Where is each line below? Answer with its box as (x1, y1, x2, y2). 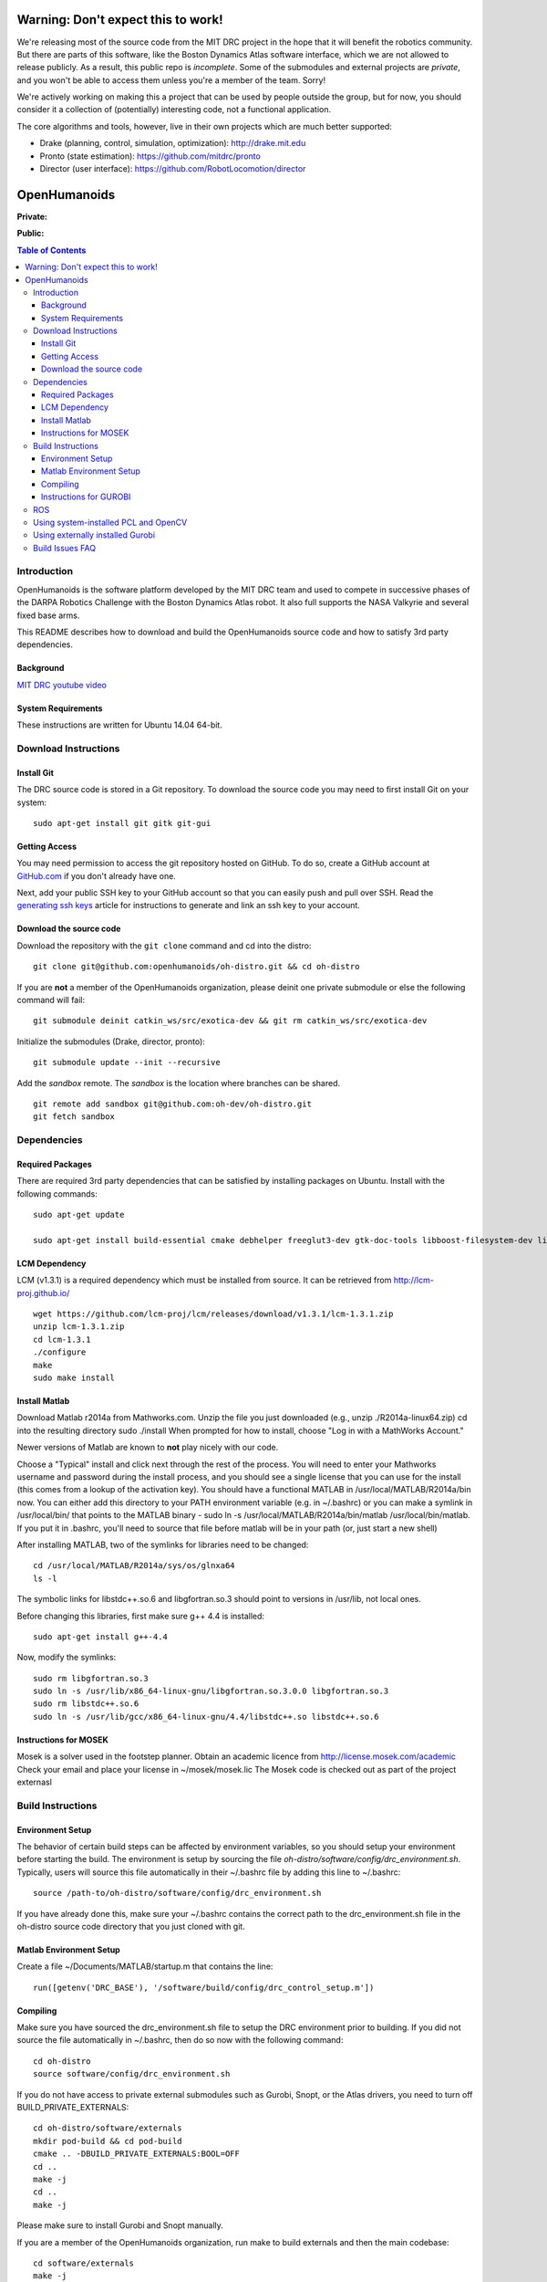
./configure (33, 1347, 87, 1357)
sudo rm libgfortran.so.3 (33, 1673, 150, 1683)
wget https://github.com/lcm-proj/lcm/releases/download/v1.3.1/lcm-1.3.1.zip (33, 1309, 394, 1319)
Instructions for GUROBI (41, 491, 131, 502)
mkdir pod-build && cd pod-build (33, 2136, 182, 2146)
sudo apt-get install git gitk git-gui (33, 818, 212, 828)
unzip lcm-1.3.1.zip (33, 1322, 125, 1332)
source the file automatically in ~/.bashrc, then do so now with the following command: (16, 2035, 344, 2046)
